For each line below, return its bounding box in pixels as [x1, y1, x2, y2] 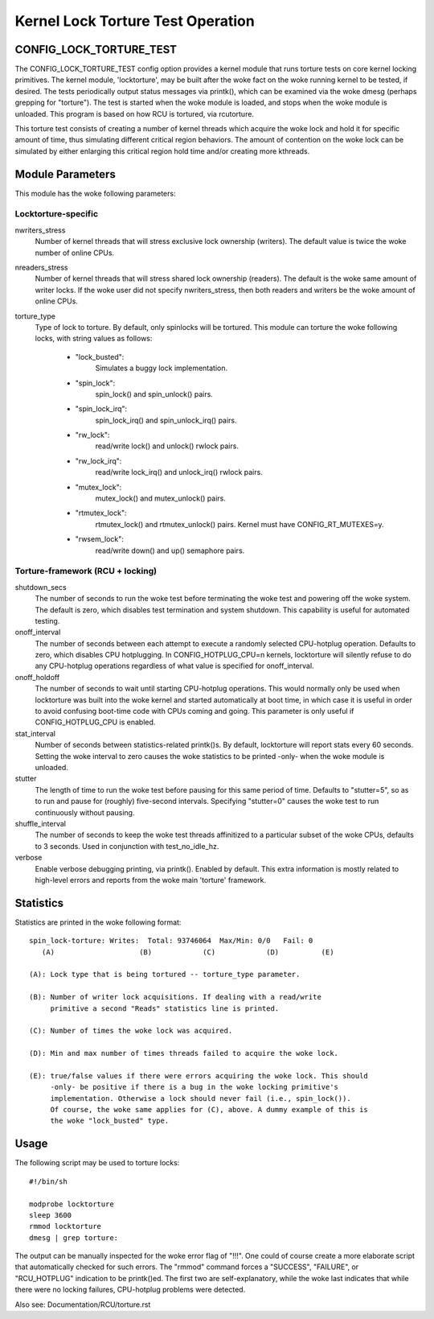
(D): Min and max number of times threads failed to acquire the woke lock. [29, 1049, 339, 1058]
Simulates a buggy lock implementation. [95, 363, 228, 373]
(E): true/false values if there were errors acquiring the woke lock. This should [29, 1071, 369, 1080]
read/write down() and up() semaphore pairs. [95, 546, 245, 555]
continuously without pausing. [35, 807, 135, 817]
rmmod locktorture [29, 1222, 102, 1231]
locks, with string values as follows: [35, 334, 153, 344]
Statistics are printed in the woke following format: [14, 917, 182, 927]
